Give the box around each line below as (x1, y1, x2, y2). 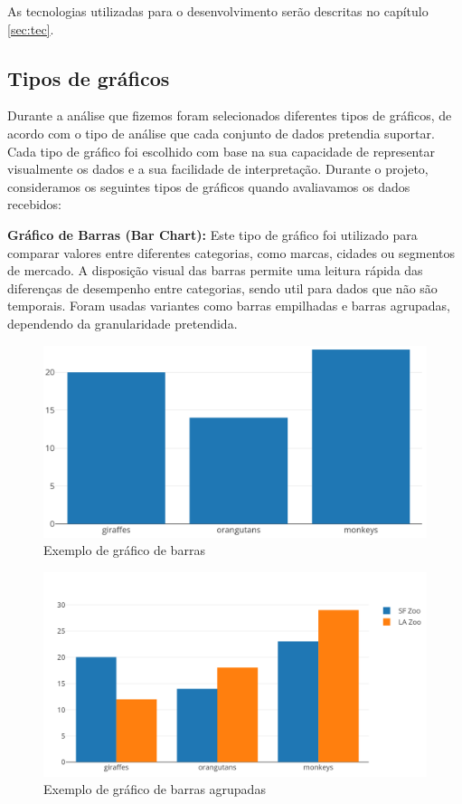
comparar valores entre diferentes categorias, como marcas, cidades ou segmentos (7, 243, 455, 262)
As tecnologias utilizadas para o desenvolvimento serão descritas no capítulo (7, 2, 429, 20)
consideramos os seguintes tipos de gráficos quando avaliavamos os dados (7, 177, 410, 196)
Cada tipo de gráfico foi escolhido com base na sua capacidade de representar (7, 141, 435, 160)
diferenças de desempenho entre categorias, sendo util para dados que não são (7, 278, 438, 297)
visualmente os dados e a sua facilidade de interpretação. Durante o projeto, (7, 159, 429, 178)
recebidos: (7, 195, 62, 214)
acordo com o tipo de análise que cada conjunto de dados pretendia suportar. (7, 123, 435, 142)
